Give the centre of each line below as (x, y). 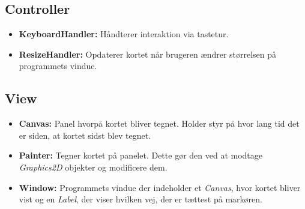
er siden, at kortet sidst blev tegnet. (85, 135)
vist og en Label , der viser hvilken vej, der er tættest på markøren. (140, 199)
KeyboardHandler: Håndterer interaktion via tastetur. (124, 34)
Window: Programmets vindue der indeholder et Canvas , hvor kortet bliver (160, 187)
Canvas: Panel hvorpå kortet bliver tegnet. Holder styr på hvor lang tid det (159, 123)
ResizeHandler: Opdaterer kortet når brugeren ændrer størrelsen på (148, 54)
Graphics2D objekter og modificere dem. (93, 167)
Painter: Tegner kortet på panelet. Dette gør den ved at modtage (141, 155)
